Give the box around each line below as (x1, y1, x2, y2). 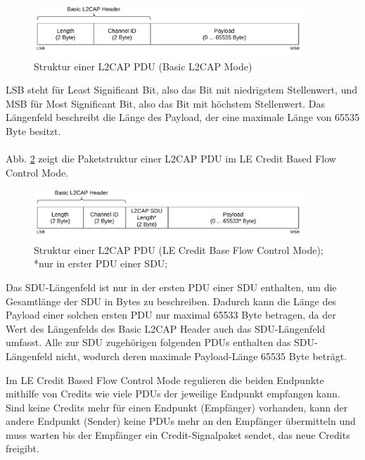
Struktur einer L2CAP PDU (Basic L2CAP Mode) (34, 58, 252, 73)
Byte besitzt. (6, 123, 61, 138)
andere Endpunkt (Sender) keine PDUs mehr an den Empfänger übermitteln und (6, 414, 356, 428)
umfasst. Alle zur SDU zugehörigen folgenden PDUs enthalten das (6, 335, 291, 350)
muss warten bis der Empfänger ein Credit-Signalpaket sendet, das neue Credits (6, 427, 350, 442)
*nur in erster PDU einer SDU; (34, 256, 168, 271)
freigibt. (6, 441, 39, 456)
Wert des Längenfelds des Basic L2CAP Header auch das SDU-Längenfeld (6, 321, 326, 336)
